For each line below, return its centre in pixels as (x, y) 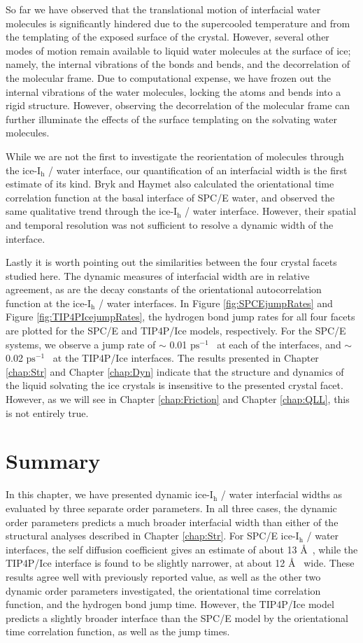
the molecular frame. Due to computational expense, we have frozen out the (169, 77)
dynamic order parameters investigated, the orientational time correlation (163, 590)
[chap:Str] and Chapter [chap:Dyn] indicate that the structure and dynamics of (175, 371)
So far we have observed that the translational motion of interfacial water (163, 9)
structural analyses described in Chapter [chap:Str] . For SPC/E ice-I (152, 536)
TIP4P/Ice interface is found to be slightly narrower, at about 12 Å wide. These (180, 563)
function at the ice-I (49, 303)
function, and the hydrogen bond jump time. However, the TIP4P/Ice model (170, 604)
